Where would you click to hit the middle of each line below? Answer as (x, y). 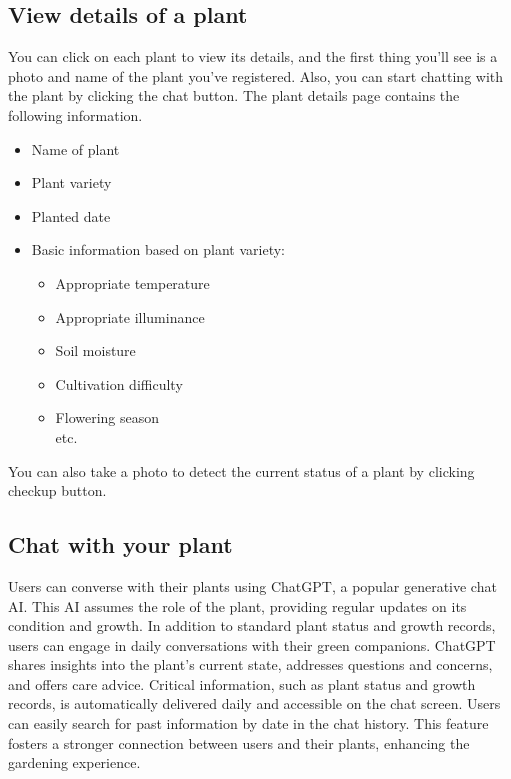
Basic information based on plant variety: (158, 249)
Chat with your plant (120, 544)
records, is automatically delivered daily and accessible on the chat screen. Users (254, 703)
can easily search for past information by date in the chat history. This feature (248, 723)
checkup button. (57, 490)
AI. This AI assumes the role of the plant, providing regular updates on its (237, 605)
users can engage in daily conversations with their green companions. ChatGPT (252, 644)
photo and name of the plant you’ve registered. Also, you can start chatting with (256, 75)
